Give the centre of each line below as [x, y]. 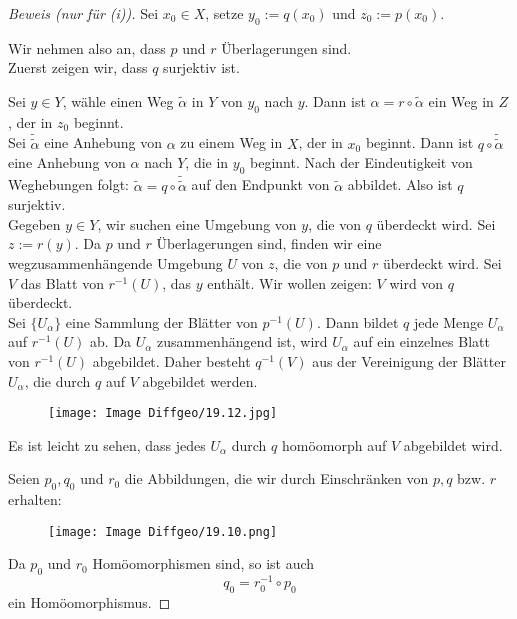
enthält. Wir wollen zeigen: [289, 282]
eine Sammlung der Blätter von [161, 321]
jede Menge [448, 321]
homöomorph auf [334, 444]
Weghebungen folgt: [68, 184]
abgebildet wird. [453, 444]
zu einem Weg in [231, 142]
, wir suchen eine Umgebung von [197, 223]
